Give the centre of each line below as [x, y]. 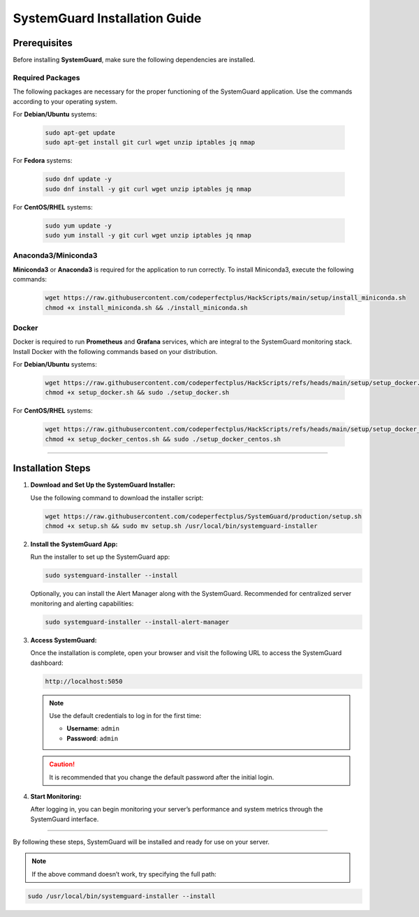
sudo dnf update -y [78, 179]
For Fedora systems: [43, 161]
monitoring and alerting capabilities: [82, 603]
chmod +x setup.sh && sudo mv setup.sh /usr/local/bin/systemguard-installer [181, 526]
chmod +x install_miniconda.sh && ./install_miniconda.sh [146, 308]
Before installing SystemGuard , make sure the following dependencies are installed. [134, 60]
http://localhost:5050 [84, 681]
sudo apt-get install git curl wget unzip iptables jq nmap [150, 142]
